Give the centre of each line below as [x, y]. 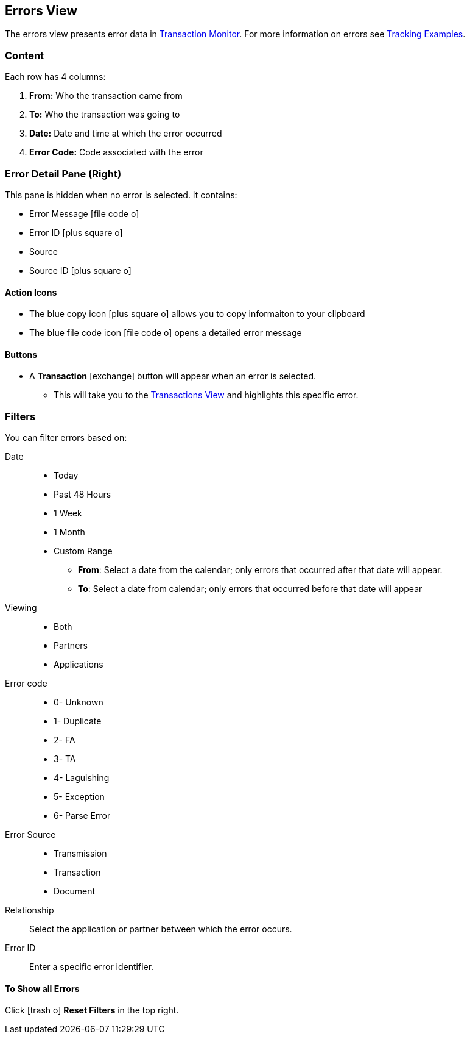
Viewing [21, 608]
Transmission [80, 854]
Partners [71, 646]
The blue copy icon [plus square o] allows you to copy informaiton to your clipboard [197, 314]
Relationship [30, 910]
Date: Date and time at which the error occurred [126, 134]
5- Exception [79, 797]
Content [25, 55]
